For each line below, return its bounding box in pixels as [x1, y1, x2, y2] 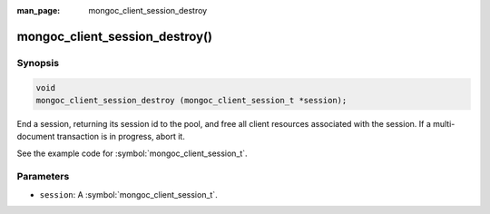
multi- [432, 118, 456, 129]
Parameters [16, 170, 70, 183]
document [16, 131, 55, 142]
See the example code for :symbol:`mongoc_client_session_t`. [16, 148, 249, 159]
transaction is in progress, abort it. [56, 131, 185, 142]
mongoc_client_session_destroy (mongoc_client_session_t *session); [35, 95, 348, 105]
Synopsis [16, 56, 59, 69]
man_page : [16, 5, 61, 15]
